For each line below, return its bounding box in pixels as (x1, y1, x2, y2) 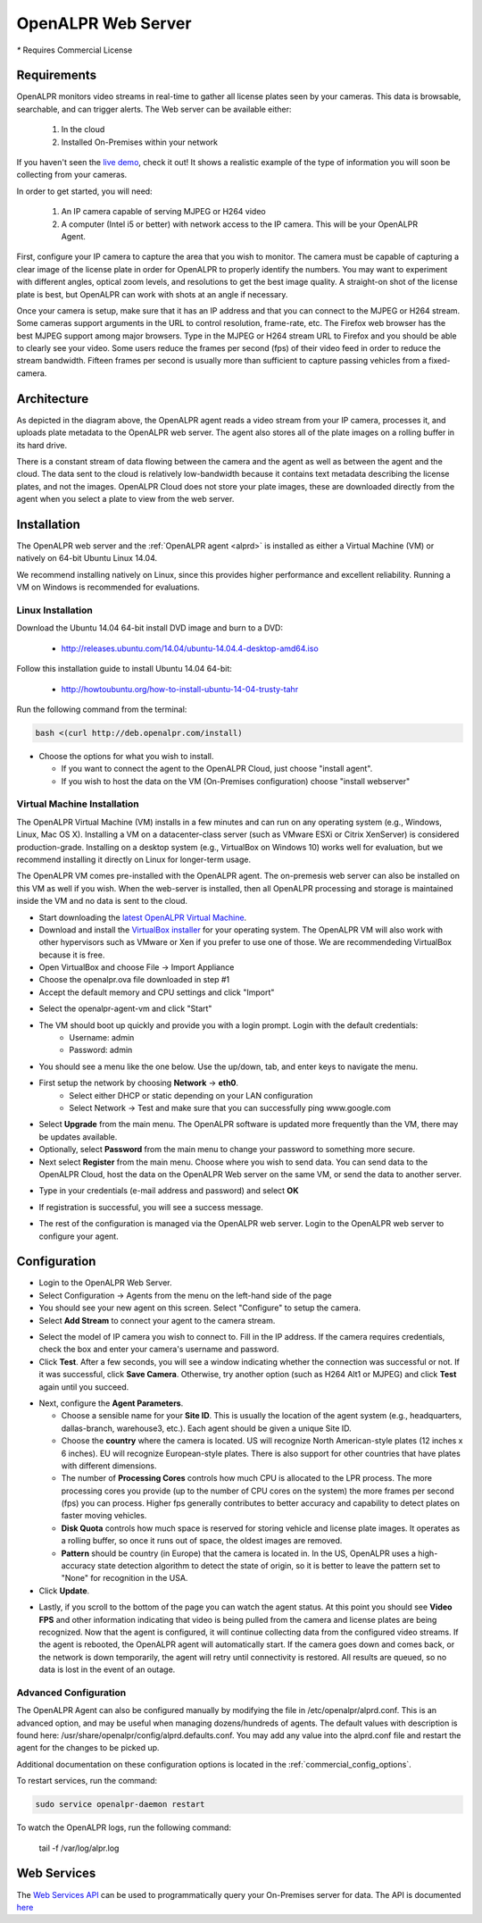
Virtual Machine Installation (16, 798, 139, 810)
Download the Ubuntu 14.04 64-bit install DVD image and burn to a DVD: (16, 623, 283, 633)
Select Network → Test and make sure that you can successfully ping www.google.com (69, 1103, 392, 1113)
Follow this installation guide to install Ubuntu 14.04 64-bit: (16, 664, 232, 674)
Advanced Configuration (16, 1686, 127, 1699)
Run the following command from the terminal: (16, 704, 187, 715)
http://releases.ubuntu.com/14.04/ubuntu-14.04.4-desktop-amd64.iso (61, 643, 319, 654)
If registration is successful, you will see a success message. (38, 1201, 263, 1212)
